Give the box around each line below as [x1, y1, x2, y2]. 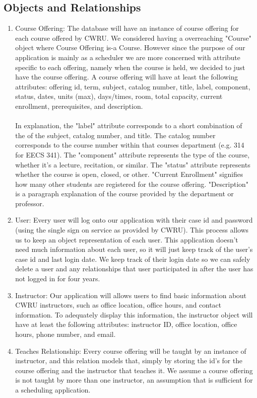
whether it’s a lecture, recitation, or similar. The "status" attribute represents [15, 159, 251, 169]
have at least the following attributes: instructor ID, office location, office [15, 319, 237, 329]
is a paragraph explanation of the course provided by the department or [15, 188, 234, 199]
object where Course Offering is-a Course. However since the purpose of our [15, 42, 246, 53]
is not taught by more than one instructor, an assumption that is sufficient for [15, 375, 253, 385]
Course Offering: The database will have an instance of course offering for [15, 23, 239, 33]
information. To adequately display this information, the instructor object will [15, 309, 253, 319]
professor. [15, 198, 44, 208]
